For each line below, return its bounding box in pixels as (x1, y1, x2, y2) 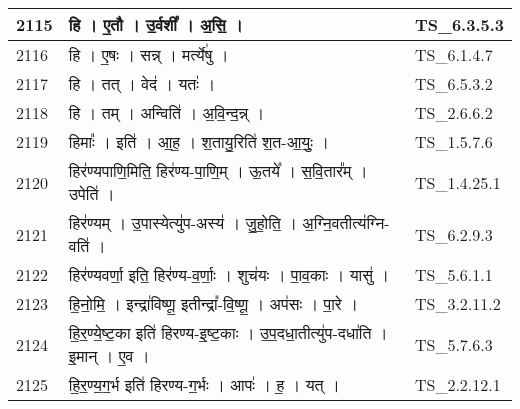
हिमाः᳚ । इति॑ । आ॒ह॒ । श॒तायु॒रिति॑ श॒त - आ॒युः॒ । (68, 130, 330, 153)
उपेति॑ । (68, 182, 115, 205)
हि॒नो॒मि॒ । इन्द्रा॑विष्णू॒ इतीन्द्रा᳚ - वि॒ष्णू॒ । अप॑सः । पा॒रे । (68, 292, 358, 315)
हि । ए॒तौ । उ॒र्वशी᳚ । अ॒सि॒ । (68, 13, 243, 36)
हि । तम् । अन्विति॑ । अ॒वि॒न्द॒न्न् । (68, 101, 265, 124)
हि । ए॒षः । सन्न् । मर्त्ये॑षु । (68, 43, 229, 66)
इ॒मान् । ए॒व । (68, 344, 150, 367)
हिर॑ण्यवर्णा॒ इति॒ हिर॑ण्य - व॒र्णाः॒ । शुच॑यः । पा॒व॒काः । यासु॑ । (68, 263, 389, 286)
